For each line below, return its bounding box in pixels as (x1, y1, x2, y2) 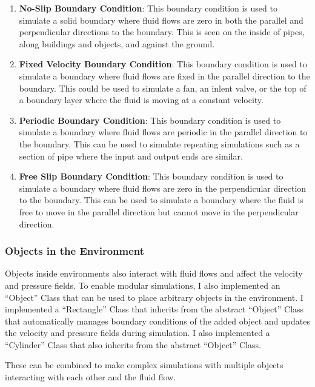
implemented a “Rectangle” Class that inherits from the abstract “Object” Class (5, 303, 304, 315)
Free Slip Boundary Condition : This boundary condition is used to (19, 170, 283, 183)
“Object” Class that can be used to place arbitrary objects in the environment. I (5, 291, 303, 303)
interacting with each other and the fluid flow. (5, 371, 176, 383)
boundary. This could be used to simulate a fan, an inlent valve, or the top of (19, 81, 307, 94)
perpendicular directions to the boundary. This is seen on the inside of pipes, (19, 25, 305, 38)
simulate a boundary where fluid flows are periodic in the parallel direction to (19, 126, 308, 138)
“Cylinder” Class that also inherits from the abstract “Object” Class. (5, 338, 262, 351)
